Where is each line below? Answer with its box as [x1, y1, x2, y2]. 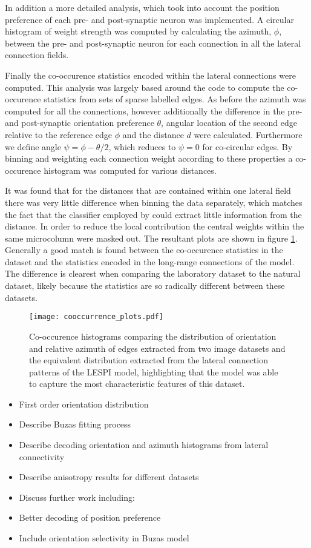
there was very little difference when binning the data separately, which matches [5, 196, 303, 208]
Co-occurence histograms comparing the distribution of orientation [29, 329, 277, 342]
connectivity [19, 450, 65, 463]
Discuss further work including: [19, 490, 135, 503]
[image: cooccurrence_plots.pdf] [29, 312, 163, 322]
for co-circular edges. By [202, 140, 293, 153]
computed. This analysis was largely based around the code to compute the [5, 81, 284, 93]
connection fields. [5, 48, 69, 61]
